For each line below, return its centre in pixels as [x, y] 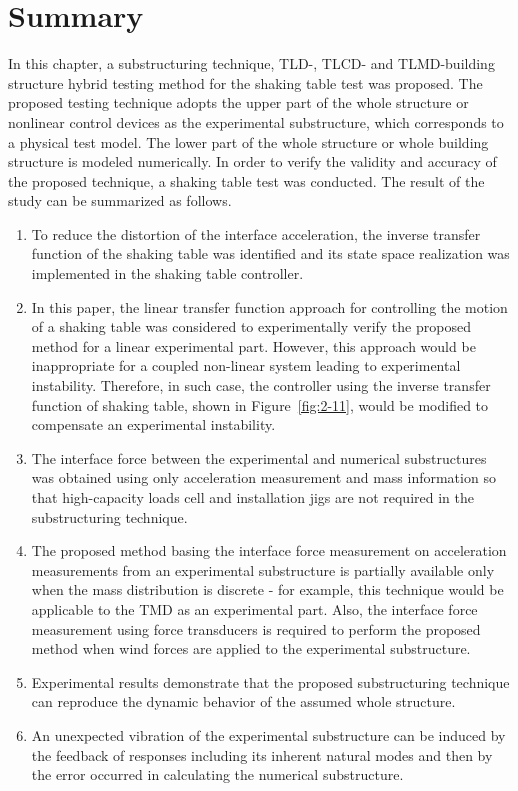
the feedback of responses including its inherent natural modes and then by [262, 754]
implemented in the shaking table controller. [167, 273]
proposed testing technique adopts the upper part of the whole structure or [238, 102]
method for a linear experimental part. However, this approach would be [253, 345]
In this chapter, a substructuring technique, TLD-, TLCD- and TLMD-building [251, 63]
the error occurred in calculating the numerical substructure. [217, 774]
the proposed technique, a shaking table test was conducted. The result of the [246, 180]
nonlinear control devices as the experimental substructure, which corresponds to [256, 121]
